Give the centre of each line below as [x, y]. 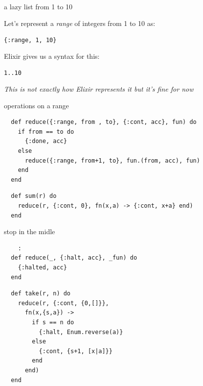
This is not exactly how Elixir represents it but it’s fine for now [99, 89]
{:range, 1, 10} [30, 40]
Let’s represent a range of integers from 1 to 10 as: [80, 23]
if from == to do [46, 132]
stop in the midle [30, 231]
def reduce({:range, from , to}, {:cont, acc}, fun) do [104, 122]
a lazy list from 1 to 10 [38, 6]
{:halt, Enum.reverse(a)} [81, 332]
